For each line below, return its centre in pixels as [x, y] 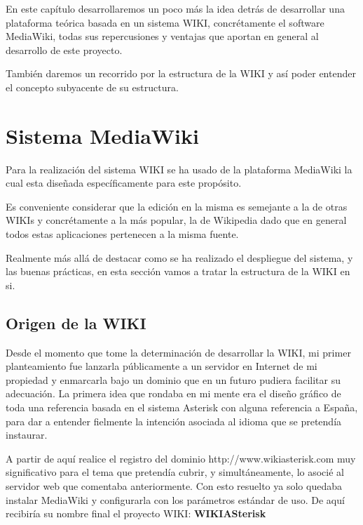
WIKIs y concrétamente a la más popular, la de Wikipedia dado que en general [176, 220]
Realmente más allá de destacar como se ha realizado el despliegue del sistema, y [179, 257]
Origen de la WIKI [76, 323]
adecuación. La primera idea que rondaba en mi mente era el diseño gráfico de [173, 393]
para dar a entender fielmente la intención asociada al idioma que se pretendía [174, 421]
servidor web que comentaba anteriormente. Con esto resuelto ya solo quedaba [174, 485]
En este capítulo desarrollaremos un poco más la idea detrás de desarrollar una [175, 8]
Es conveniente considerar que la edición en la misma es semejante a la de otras [177, 206]
